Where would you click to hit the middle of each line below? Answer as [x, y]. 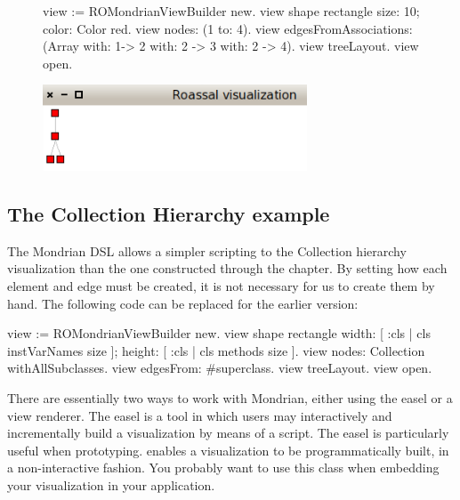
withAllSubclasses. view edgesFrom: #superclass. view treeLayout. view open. [220, 368]
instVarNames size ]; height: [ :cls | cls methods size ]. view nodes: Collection [216, 350]
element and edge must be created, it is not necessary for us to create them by [221, 285]
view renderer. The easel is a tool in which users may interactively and [200, 415]
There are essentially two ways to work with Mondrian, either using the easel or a [230, 397]
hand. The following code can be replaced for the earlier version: [183, 303]
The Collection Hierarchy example [169, 213]
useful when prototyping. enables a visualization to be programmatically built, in [228, 450]
